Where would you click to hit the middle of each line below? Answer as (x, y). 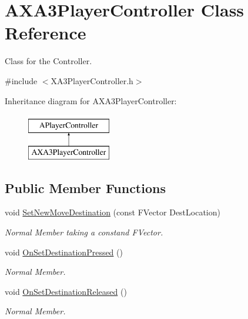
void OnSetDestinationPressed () (64, 252)
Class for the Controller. (48, 61)
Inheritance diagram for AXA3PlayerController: (91, 100)
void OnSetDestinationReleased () (66, 291)
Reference (46, 33)
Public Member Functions (85, 187)
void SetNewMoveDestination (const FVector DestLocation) (113, 212)
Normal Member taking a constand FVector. (84, 232)
